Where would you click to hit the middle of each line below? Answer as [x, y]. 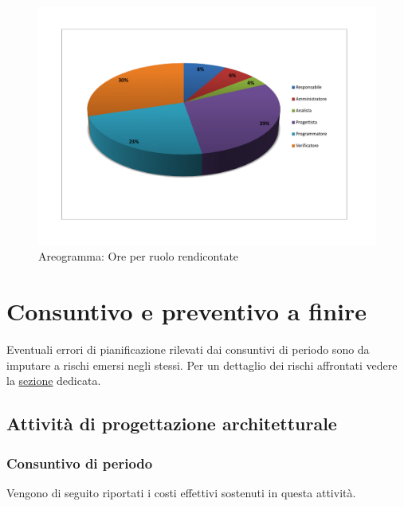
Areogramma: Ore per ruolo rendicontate [139, 256]
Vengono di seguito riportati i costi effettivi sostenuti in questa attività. [181, 492]
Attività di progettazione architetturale [172, 424]
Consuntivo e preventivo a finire [186, 311]
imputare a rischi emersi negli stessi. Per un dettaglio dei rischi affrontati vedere [202, 365]
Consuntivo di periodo [80, 463]
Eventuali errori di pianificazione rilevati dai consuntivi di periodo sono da [188, 349]
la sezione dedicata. [54, 380]
